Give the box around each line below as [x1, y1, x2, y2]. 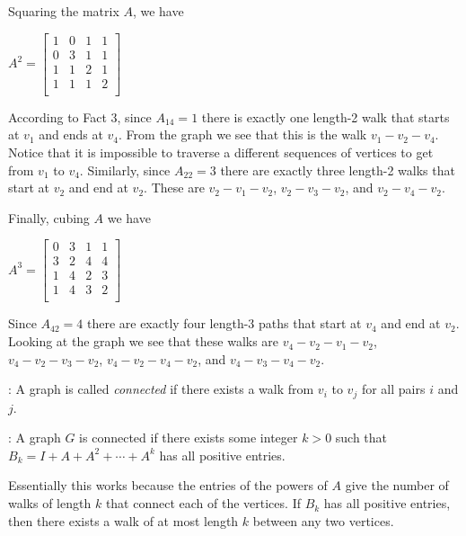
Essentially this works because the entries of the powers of [8, 476, 328, 495]
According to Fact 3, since [8, 107, 152, 126]
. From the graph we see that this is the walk [119, 125, 367, 144]
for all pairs [361, 380, 426, 398]
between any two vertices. [252, 511, 394, 530]
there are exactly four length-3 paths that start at [86, 314, 362, 333]
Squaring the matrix [8, 2, 119, 20]
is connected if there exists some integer [79, 428, 298, 447]
